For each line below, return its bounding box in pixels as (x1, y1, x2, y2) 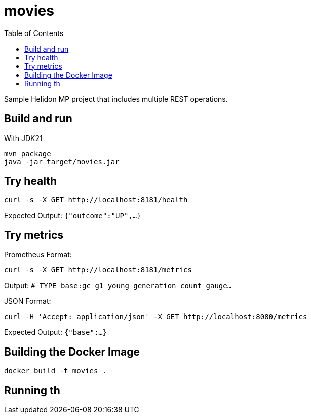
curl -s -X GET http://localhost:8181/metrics (4, 266, 192, 274)
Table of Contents (4, 28, 64, 38)
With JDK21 (4, 133, 43, 143)
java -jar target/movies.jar (4, 157, 120, 166)
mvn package (4, 149, 51, 158)
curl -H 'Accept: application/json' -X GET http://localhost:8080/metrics (4, 312, 307, 321)
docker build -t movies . (4, 367, 107, 375)
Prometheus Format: (4, 250, 72, 259)
